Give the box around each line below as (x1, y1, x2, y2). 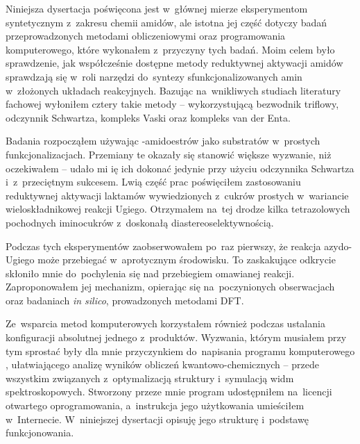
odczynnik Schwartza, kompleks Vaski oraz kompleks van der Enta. (6, 110, 291, 124)
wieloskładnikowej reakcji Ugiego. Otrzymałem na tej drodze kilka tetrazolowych (6, 202, 350, 216)
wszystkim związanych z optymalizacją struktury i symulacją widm (6, 370, 294, 385)
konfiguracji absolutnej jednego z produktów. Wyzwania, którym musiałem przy (6, 330, 347, 345)
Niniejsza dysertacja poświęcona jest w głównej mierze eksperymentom (6, 1, 308, 15)
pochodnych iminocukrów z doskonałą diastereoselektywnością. (6, 215, 274, 229)
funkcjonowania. (6, 425, 74, 440)
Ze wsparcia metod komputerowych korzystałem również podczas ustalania (6, 316, 325, 331)
